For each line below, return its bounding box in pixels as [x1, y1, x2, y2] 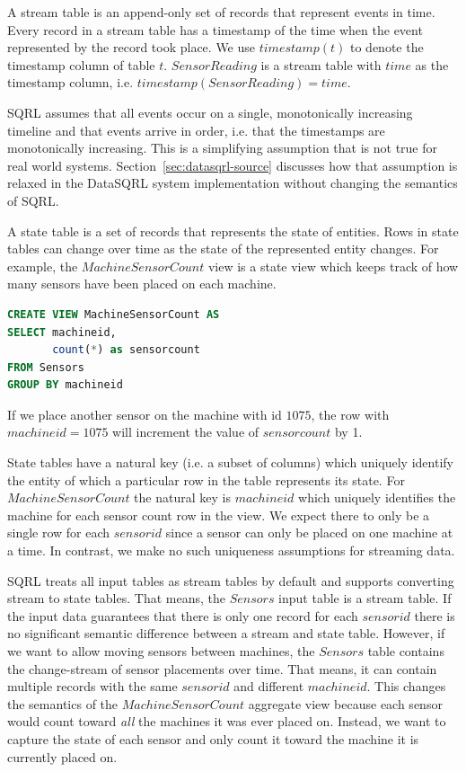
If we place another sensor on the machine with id [7, 404, 282, 423]
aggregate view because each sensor [248, 694, 443, 713]
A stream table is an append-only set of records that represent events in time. [7, 3, 435, 21]
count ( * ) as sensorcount [52, 343, 200, 357]
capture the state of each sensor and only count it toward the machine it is [7, 729, 419, 748]
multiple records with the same [7, 677, 178, 696]
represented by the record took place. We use [7, 38, 256, 57]
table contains [367, 642, 444, 660]
